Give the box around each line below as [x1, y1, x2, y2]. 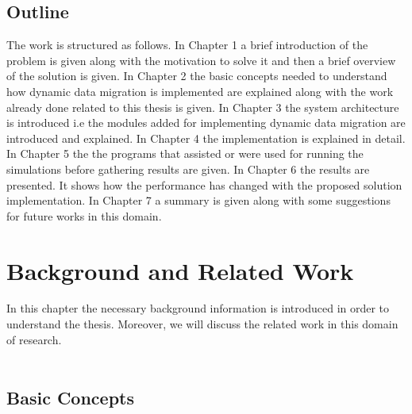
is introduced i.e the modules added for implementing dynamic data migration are [6, 114, 406, 131]
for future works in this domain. [6, 207, 162, 224]
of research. [6, 331, 62, 347]
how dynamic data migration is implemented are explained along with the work [6, 82, 394, 99]
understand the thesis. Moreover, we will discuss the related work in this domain [6, 316, 399, 332]
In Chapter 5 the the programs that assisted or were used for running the [6, 145, 364, 162]
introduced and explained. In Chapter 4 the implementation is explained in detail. [6, 129, 406, 146]
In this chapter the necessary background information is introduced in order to [6, 300, 390, 316]
